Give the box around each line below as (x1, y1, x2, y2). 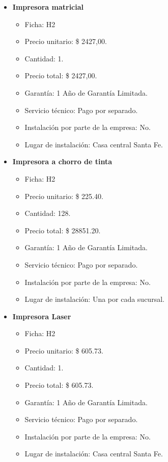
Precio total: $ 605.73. (24, 380, 94, 390)
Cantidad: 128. (24, 208, 71, 218)
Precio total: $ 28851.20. (24, 225, 101, 235)
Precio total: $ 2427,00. (24, 70, 97, 81)
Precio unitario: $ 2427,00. (24, 36, 107, 47)
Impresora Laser (12, 311, 71, 321)
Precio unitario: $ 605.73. (24, 345, 103, 356)
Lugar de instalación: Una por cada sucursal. (24, 294, 164, 304)
